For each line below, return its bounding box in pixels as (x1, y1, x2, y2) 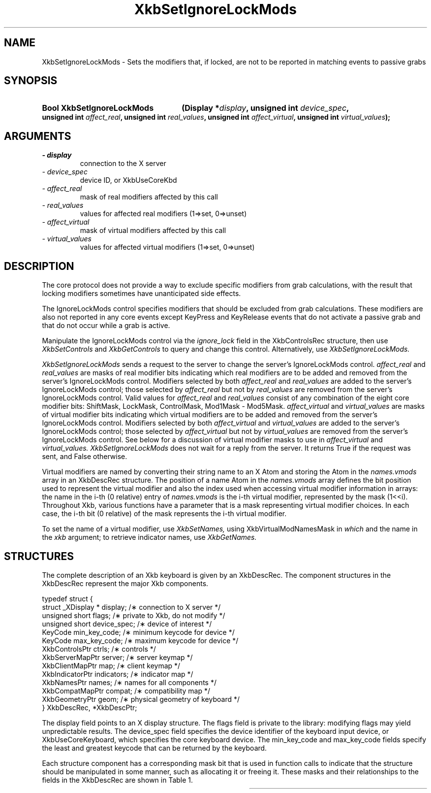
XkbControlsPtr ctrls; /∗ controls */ (42, 644, 156, 653)
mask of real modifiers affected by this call (80, 193, 218, 201)
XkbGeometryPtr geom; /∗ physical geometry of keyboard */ (42, 694, 240, 703)
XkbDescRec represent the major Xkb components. (42, 579, 209, 588)
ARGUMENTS (4, 130, 71, 142)
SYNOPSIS (4, 74, 58, 87)
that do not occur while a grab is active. (42, 321, 170, 330)
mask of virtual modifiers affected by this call (80, 226, 226, 235)
